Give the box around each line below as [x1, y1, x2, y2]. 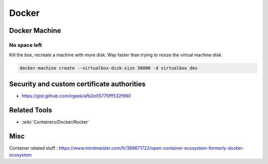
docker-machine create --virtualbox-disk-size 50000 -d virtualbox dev [19, 65, 198, 71]
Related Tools [9, 106, 52, 114]
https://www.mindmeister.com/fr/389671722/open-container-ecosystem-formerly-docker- [59, 145, 244, 151]
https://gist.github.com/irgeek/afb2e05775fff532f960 [21, 92, 132, 99]
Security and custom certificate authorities [9, 80, 146, 88]
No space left [9, 41, 42, 48]
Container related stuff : [9, 145, 58, 151]
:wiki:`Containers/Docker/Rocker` [21, 119, 89, 125]
